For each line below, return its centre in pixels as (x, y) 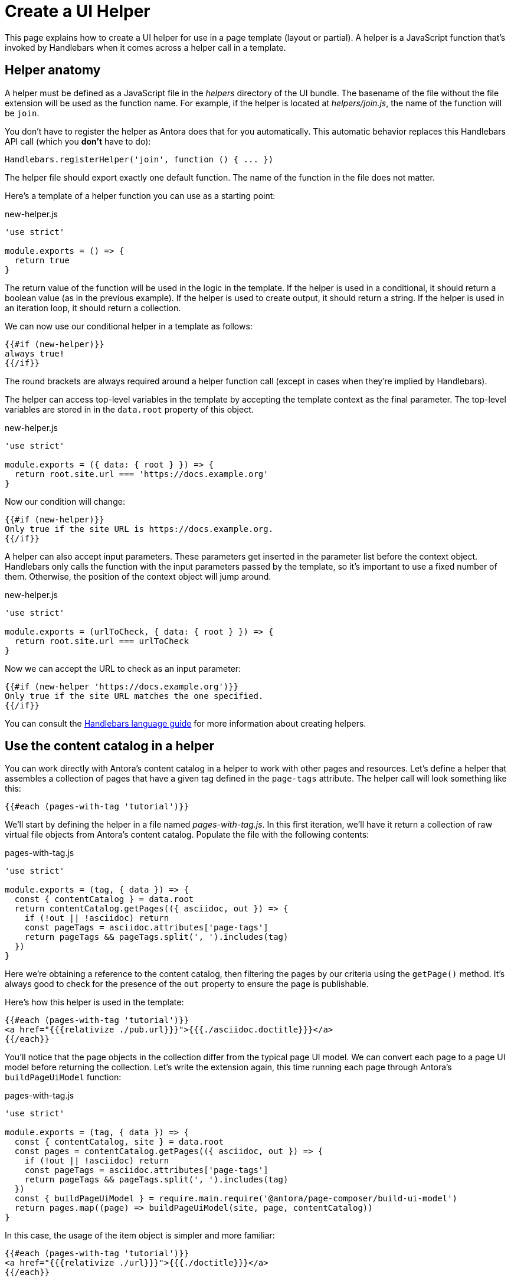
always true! (35, 353)
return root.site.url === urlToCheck (101, 641)
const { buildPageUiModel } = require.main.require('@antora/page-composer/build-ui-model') (236, 1199)
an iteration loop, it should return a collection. (93, 308)
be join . (22, 113)
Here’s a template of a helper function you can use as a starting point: (140, 195)
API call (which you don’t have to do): (78, 141)
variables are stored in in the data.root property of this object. (129, 409)
